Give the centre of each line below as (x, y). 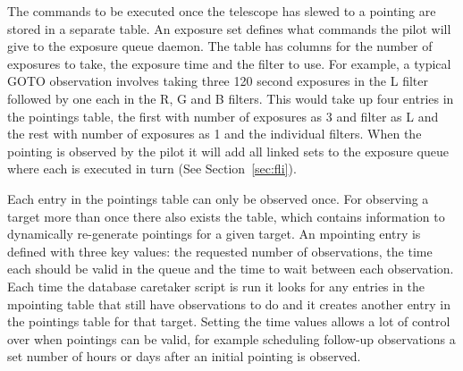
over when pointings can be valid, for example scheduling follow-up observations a (231, 338)
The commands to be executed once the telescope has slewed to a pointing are (222, 11)
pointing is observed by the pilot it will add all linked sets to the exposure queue (228, 151)
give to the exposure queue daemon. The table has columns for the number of (220, 46)
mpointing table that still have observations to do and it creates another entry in (229, 304)
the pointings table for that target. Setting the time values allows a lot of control (229, 321)
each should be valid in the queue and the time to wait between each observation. (231, 269)
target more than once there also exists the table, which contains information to (226, 216)
